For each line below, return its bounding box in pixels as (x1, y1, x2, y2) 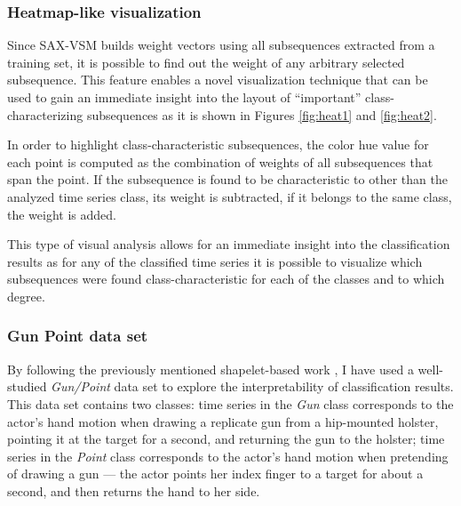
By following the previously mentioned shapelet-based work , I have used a (7, 359, 414, 378)
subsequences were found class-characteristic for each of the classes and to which (7, 269, 445, 288)
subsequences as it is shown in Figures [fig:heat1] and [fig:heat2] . (86, 105, 437, 124)
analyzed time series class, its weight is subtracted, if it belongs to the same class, (7, 187, 452, 205)
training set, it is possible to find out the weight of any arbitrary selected (7, 52, 405, 71)
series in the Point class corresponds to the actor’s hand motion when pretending (7, 446, 449, 465)
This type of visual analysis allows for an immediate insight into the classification (7, 235, 450, 253)
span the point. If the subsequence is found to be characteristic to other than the (7, 170, 448, 189)
